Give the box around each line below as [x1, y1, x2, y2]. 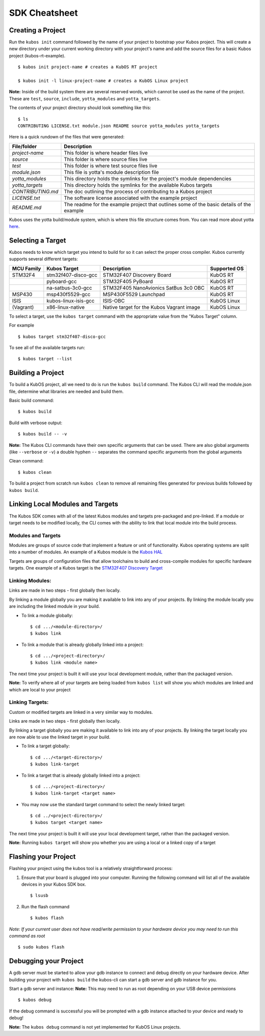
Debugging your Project [9, 957, 84, 965]
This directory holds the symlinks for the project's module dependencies [64, 175, 232, 182]
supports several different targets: [9, 256, 78, 262]
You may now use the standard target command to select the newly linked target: [21, 801, 186, 807]
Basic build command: [9, 398, 54, 404]
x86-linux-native [46, 303, 85, 310]
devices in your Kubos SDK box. [21, 881, 86, 887]
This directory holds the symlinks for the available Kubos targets [64, 182, 212, 189]
